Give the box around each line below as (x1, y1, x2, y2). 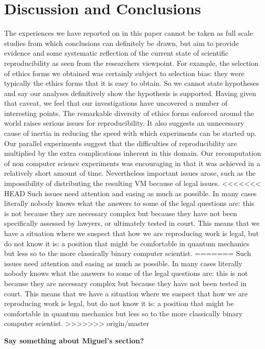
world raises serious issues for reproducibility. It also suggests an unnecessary (4, 118, 245, 128)
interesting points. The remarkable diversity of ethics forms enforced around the (4, 107, 254, 118)
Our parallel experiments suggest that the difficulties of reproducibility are (4, 137, 237, 148)
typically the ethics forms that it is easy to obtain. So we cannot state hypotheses (4, 78, 259, 88)
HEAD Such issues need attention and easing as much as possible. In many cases (4, 188, 257, 198)
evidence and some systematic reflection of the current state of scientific (4, 48, 228, 58)
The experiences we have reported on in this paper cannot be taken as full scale (4, 28, 253, 38)
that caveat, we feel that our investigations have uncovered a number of (4, 98, 228, 108)
